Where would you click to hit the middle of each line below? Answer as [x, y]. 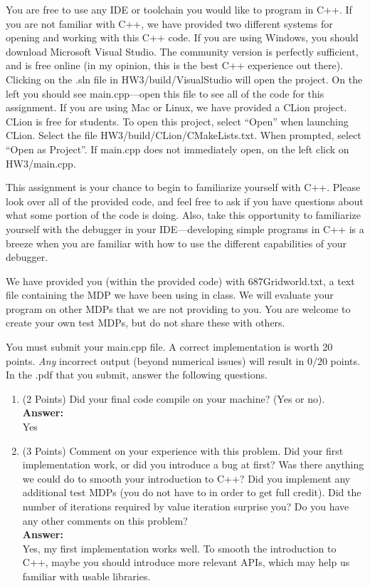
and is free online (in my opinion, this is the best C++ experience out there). [175, 65]
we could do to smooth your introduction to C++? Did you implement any [186, 478]
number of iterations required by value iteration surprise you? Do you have [186, 506]
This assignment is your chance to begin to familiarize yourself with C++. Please [183, 187]
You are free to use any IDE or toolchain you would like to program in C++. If [179, 9]
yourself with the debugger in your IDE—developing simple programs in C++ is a [185, 228]
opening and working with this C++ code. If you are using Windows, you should [182, 37]
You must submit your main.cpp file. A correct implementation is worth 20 [169, 347]
